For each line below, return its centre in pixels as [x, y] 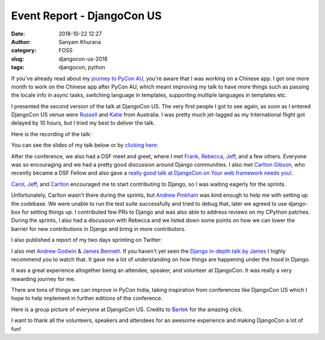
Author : [21, 42]
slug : [17, 59]
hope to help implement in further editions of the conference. [87, 298]
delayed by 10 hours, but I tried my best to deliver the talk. [83, 123]
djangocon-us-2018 [83, 59]
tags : [18, 67]
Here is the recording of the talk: [51, 134]
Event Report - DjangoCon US [86, 16]
